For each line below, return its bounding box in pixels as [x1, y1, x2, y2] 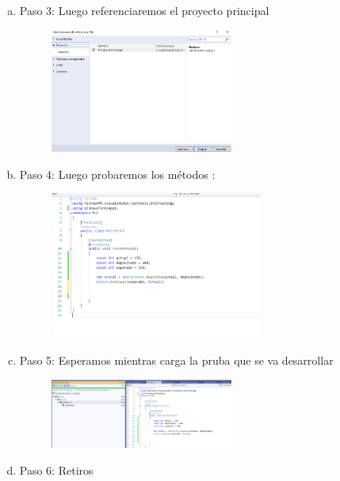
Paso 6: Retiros [19, 461, 94, 478]
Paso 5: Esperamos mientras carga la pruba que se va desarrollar [19, 352, 334, 369]
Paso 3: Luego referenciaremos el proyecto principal [19, 2, 269, 18]
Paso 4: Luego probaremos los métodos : [19, 165, 216, 182]
